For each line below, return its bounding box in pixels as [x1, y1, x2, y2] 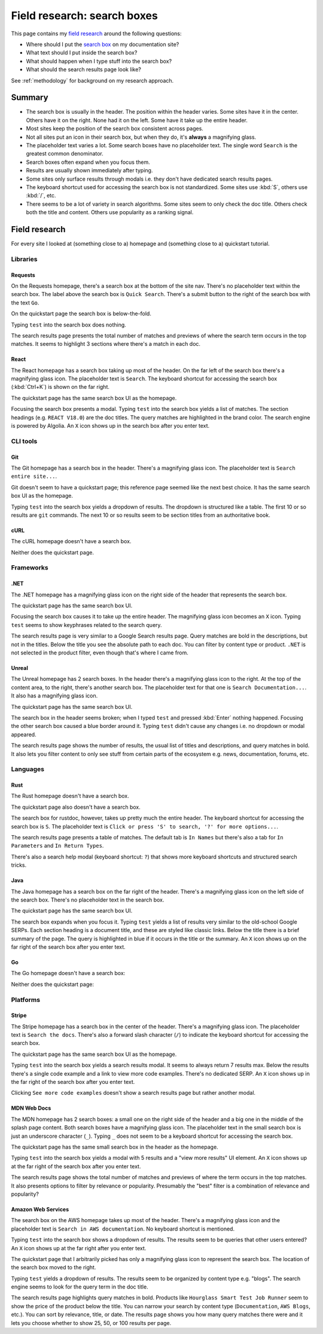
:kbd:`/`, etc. [26, 192, 56, 199]
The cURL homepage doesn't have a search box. [11, 538, 132, 545]
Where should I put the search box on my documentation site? [26, 41, 179, 48]
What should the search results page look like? [26, 66, 142, 73]
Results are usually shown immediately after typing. [26, 167, 153, 174]
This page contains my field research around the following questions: [11, 30, 182, 37]
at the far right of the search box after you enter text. [11, 1162, 141, 1169]
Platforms [11, 995, 41, 1004]
